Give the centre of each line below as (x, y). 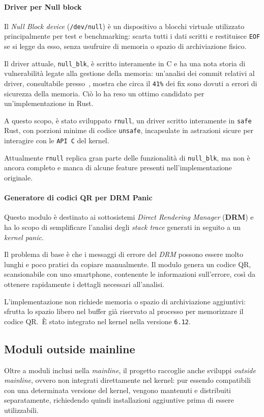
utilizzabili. (21, 410)
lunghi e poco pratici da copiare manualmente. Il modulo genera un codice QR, (128, 264)
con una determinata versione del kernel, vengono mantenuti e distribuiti (118, 390)
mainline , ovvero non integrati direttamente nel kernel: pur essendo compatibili (127, 380)
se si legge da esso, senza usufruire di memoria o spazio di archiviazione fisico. (125, 46)
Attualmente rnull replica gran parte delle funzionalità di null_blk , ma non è (127, 157)
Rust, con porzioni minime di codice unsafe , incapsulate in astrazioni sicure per (129, 130)
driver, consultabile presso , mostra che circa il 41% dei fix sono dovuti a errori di (131, 83)
